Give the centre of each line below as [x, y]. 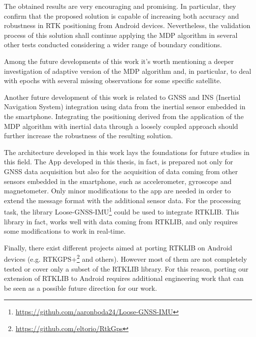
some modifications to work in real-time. [65, 231]
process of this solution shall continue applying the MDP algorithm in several [121, 35]
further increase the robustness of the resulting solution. [88, 136]
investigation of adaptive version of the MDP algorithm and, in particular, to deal [128, 71]
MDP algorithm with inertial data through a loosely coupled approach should [121, 126]
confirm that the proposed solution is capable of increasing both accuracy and [122, 15]
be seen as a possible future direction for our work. [80, 288]
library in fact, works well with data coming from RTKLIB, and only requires [121, 221]
